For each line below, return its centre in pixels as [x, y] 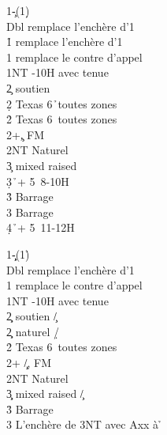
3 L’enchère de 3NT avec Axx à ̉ [84, 424]
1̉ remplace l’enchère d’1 [65, 42]
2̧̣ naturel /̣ [33, 331]
